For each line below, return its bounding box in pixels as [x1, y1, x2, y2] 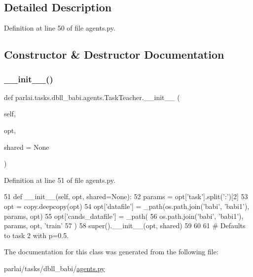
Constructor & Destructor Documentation [4, 47, 224, 62]
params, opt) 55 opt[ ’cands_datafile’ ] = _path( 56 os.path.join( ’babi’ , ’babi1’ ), [4, 210, 244, 221]
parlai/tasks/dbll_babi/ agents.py [4, 263, 105, 273]
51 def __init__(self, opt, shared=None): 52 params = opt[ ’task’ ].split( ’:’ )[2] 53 [4, 191, 248, 202]
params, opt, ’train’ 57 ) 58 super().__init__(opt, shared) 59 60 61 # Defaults [4, 220, 246, 231]
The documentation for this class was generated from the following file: [4, 246, 218, 257]
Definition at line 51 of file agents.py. [4, 174, 115, 185]
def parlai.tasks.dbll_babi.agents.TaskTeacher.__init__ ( [4, 92, 180, 102]
